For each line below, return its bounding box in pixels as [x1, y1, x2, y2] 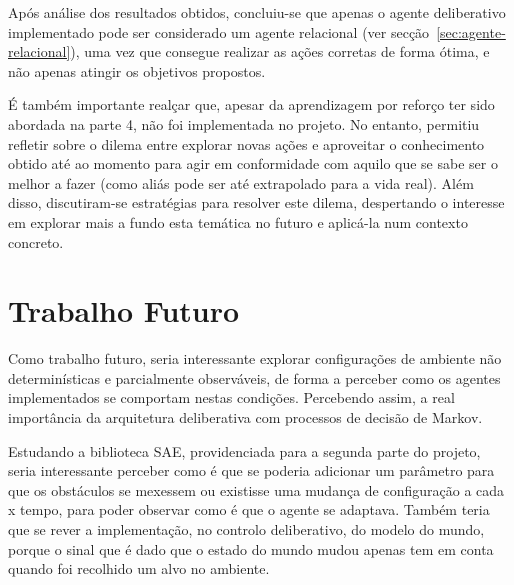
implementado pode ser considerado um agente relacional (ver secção [8, 21, 430, 42]
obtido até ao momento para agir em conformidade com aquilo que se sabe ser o [8, 153, 498, 174]
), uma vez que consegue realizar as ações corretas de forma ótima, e [70, 41, 490, 62]
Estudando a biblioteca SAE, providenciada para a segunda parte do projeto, [8, 440, 481, 461]
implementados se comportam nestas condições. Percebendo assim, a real [8, 387, 455, 408]
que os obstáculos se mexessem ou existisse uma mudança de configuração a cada [8, 479, 505, 500]
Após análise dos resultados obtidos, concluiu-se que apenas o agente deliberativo [8, 2, 506, 22]
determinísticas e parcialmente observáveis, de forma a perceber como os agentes [8, 367, 501, 388]
